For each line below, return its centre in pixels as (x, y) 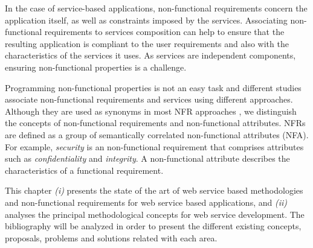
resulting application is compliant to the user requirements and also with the (147, 43)
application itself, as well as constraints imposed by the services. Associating (146, 20)
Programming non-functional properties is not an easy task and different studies (153, 87)
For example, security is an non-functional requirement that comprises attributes (154, 146)
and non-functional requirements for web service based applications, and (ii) (146, 202)
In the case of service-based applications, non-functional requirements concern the (156, 8)
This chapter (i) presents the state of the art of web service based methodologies (154, 190)
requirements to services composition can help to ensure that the (164, 32)
